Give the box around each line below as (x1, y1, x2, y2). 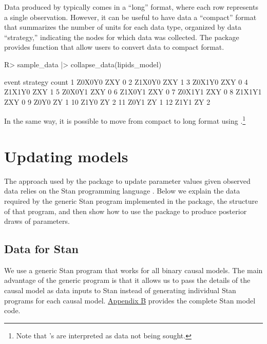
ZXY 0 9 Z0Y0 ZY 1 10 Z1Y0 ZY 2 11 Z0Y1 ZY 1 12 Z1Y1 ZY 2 (4, 96, 211, 107)
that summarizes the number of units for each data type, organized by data (4, 22, 241, 32)
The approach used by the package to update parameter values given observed (4, 175, 251, 186)
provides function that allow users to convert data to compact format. (4, 42, 224, 52)
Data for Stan (4, 241, 79, 257)
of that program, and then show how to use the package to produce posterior (4, 205, 247, 216)
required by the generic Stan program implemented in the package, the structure (4, 195, 258, 206)
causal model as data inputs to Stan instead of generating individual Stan (4, 285, 236, 296)
